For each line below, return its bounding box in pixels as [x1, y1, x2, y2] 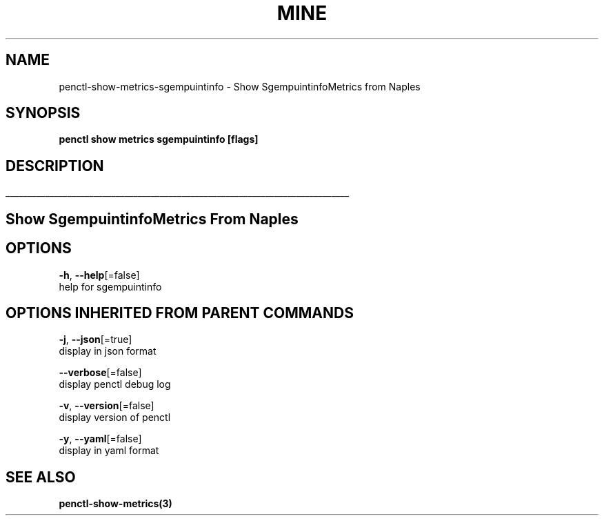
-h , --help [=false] [59, 268, 140, 281]
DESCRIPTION [6, 157, 104, 175]
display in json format [59, 345, 157, 357]
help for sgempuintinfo [59, 280, 162, 293]
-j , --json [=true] [59, 333, 132, 346]
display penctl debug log [59, 378, 171, 391]
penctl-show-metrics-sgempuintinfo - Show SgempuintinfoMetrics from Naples [59, 80, 421, 92]
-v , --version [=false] [59, 400, 154, 412]
